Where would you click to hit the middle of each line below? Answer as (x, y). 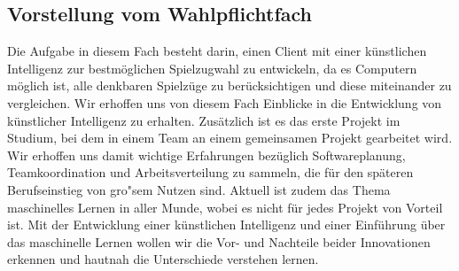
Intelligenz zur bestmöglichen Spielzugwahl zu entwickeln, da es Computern (212, 68)
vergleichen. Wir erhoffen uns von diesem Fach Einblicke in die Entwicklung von (225, 102)
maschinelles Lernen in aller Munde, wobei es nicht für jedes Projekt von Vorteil (225, 207)
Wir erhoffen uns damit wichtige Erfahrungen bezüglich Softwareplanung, (206, 155)
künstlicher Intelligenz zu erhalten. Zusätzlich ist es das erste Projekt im (204, 120)
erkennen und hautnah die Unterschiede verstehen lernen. (163, 259)
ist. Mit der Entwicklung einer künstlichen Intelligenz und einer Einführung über (226, 225)
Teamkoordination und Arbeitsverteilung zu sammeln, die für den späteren (210, 172)
